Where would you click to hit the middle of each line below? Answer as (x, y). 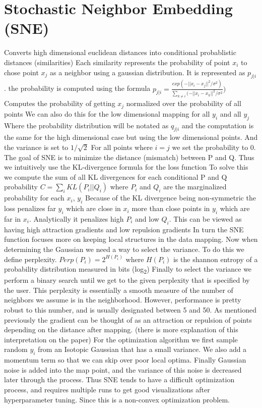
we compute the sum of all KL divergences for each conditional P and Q (116, 176)
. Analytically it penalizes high (76, 218)
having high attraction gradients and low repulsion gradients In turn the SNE (124, 229)
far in (13, 218)
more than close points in (171, 208)
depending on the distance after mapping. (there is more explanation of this (121, 329)
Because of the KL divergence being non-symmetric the (171, 198)
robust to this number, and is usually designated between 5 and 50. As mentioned (130, 310)
